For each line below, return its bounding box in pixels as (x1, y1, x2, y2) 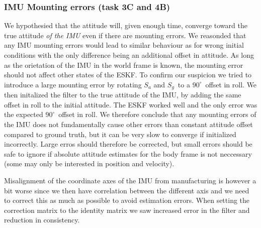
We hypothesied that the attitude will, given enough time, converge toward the (4, 20, 247, 31)
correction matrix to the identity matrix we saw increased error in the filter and (4, 204, 250, 215)
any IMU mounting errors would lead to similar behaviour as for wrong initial (4, 40, 244, 50)
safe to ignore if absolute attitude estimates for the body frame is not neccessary (4, 148, 252, 159)
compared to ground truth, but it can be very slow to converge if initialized (4, 129, 236, 139)
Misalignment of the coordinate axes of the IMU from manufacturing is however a (4, 175, 256, 185)
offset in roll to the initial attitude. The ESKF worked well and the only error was (4, 99, 257, 109)
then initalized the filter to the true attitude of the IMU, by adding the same (4, 89, 241, 100)
